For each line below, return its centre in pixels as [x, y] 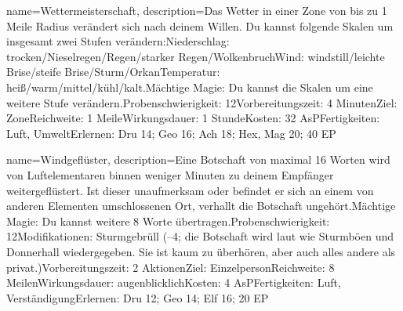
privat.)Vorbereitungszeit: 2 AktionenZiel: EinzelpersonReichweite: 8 [171, 267]
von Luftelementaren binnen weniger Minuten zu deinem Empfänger [170, 174]
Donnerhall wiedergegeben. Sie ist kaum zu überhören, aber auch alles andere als [201, 251]
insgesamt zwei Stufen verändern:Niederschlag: [118, 41]
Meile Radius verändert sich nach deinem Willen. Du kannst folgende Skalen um [200, 25]
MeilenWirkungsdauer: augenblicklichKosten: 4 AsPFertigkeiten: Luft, [174, 282]
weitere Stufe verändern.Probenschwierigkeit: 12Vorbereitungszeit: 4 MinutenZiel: [202, 102]
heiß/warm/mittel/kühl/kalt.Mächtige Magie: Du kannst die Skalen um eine [190, 87]
